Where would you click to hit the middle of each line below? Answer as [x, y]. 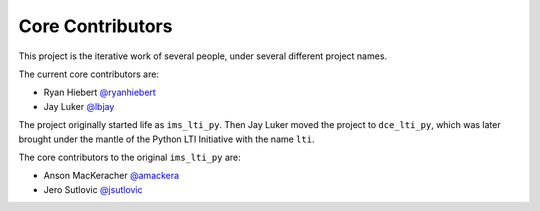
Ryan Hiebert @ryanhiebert [100, 92]
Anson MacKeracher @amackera [111, 176]
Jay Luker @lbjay [79, 106]
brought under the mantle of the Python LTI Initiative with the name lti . [166, 139]
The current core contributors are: [89, 74]
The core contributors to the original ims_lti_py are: [129, 157]
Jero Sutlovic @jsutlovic [93, 189]
